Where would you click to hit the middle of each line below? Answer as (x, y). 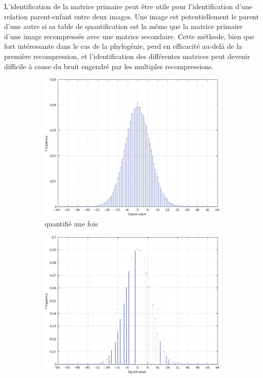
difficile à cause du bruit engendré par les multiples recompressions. (109, 66)
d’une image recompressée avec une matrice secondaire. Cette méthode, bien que (129, 36)
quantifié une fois (71, 224)
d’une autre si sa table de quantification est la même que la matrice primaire (123, 26)
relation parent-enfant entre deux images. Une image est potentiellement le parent (131, 16)
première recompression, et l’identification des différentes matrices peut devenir (127, 56)
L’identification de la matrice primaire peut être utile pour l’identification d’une (128, 6)
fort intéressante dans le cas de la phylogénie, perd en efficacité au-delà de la (123, 46)
